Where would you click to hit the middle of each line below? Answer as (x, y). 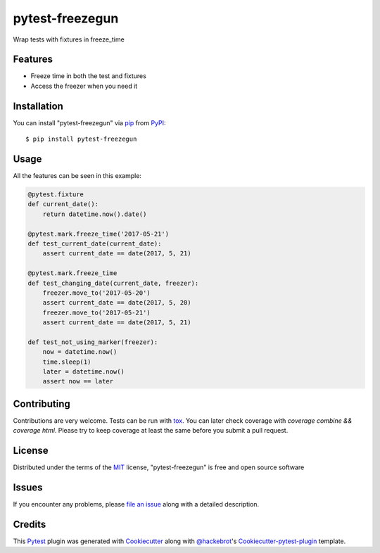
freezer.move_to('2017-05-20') (96, 293)
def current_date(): (63, 204)
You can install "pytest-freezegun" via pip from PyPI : (89, 122)
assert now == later (78, 381)
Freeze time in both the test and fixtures (89, 76)
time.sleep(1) (67, 362)
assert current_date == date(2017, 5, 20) (117, 303)
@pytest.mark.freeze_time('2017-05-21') (98, 234)
